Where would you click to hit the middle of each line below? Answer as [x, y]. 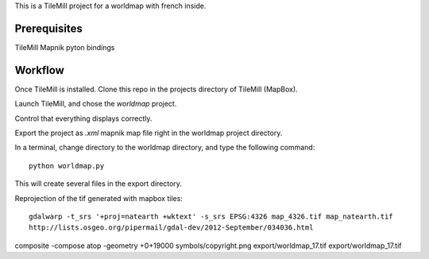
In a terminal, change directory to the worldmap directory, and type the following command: [165, 148]
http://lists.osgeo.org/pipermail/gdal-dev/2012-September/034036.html [171, 228]
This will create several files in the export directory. [99, 184]
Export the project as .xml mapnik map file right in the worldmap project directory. [149, 133]
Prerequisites [48, 28]
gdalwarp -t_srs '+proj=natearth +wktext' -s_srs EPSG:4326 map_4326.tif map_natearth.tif [211, 216]
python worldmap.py [67, 166]
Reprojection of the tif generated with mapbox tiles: [99, 198]
